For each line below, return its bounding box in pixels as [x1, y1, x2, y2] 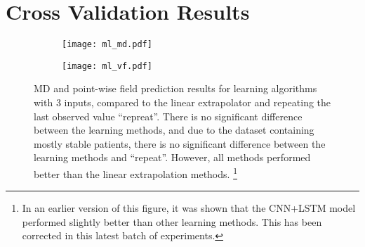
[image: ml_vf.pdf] [62, 61, 152, 71]
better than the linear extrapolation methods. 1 [34, 165, 237, 181]
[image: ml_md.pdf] [62, 39, 152, 50]
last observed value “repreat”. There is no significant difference [34, 108, 303, 123]
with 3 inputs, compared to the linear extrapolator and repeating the [34, 95, 331, 110]
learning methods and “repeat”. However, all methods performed [34, 150, 311, 165]
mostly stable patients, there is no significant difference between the [34, 136, 326, 151]
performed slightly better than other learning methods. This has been [22, 214, 322, 229]
